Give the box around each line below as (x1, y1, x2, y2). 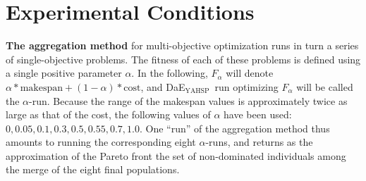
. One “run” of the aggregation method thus (139, 120, 330, 135)
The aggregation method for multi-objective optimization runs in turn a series (6, 38, 359, 53)
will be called (296, 79, 353, 94)
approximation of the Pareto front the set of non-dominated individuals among (6, 148, 346, 163)
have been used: (224, 107, 292, 122)
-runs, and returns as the (205, 135, 313, 149)
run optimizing (214, 79, 279, 94)
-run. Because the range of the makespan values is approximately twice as (29, 93, 348, 108)
